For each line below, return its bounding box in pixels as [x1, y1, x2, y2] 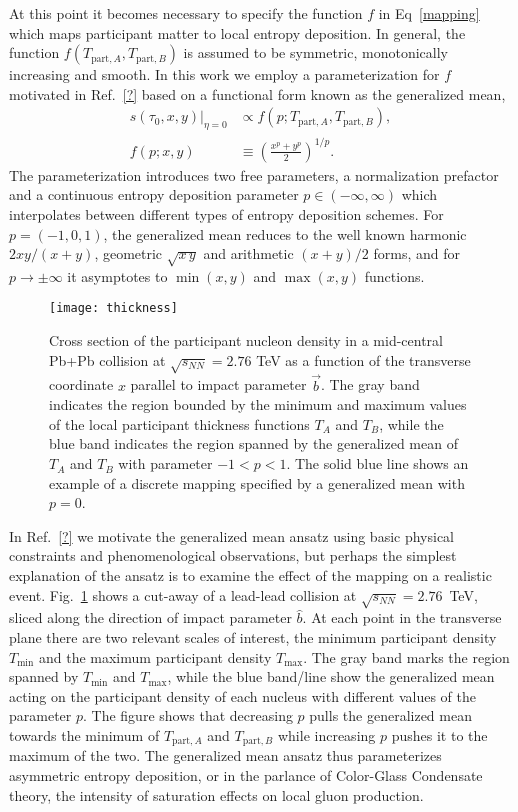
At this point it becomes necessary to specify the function [9, 3, 363, 23]
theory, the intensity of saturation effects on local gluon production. [9, 784, 424, 805]
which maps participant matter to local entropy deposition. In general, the [9, 22, 466, 43]
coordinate [49, 374, 114, 395]
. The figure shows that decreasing [83, 705, 293, 726]
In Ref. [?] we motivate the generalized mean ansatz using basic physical [9, 525, 455, 546]
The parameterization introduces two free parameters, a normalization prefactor [9, 164, 499, 185]
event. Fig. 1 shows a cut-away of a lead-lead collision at [9, 584, 357, 605]
